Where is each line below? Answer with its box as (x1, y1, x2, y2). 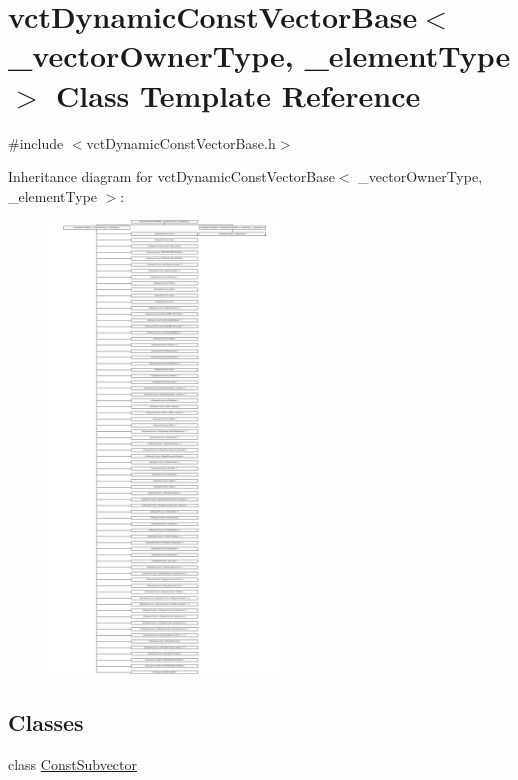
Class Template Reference (56, 74, 421, 115)
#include (8, 132, 64, 153)
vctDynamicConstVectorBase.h (86, 132, 276, 153)
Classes (8, 706, 84, 737)
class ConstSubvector (8, 753, 137, 774)
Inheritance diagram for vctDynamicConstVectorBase (8, 166, 335, 187)
